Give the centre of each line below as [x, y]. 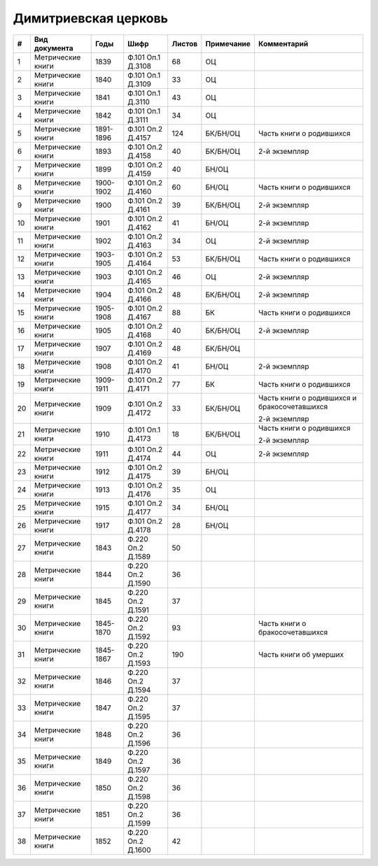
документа [54, 48]
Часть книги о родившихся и [307, 397]
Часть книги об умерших [301, 654]
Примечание [228, 43]
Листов [185, 43]
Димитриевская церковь [90, 18]
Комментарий [283, 43]
